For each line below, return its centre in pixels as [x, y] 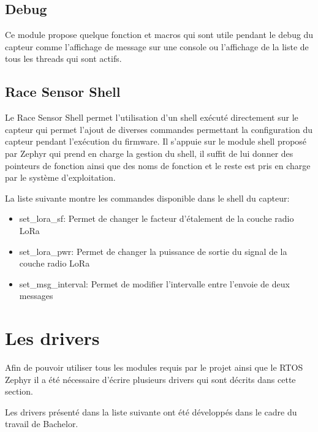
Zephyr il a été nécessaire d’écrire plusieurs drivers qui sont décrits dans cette [150, 379]
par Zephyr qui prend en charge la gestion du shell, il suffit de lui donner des [149, 153]
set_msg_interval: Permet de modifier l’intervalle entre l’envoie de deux [154, 283]
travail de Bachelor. [42, 424]
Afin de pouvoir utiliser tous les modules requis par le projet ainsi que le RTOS [154, 367]
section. [19, 391]
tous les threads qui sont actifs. [63, 59]
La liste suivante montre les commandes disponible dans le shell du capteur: [147, 198]
